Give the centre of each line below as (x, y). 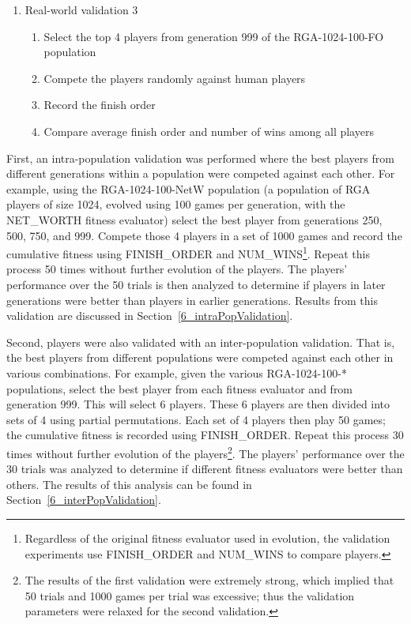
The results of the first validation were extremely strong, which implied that (209, 580)
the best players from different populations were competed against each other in (200, 357)
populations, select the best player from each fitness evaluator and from (180, 388)
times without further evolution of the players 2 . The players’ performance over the (205, 452)
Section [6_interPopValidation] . (84, 500)
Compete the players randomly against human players (175, 78)
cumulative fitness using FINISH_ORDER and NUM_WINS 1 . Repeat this (189, 252)
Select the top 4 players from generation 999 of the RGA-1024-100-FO (214, 36)
